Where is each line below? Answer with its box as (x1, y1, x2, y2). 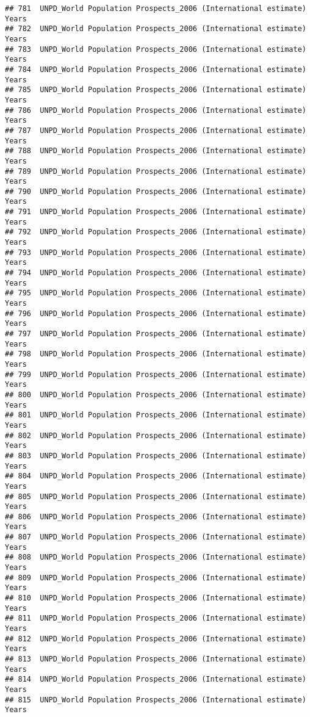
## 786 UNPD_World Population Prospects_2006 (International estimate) (5, 106, 306, 115)
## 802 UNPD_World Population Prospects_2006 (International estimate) (5, 431, 306, 440)
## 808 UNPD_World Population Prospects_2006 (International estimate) (5, 553, 306, 562)
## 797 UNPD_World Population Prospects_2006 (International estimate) (5, 330, 306, 338)
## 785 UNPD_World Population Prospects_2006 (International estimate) (5, 85, 306, 95)
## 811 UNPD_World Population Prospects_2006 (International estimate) (5, 614, 306, 623)
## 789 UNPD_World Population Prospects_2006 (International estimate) (5, 167, 306, 176)
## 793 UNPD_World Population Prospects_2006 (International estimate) (5, 248, 306, 257)
